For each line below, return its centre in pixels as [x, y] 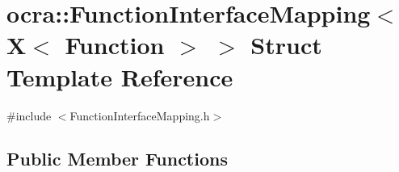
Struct [286, 45]
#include [29, 115]
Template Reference [120, 76]
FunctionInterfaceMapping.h [140, 115]
